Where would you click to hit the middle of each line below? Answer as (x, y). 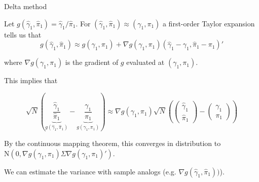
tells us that (23, 34)
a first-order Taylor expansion (209, 23)
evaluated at (145, 62)
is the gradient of (92, 62)
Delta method (26, 6)
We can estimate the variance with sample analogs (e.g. (90, 171)
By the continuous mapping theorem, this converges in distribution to (113, 143)
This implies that (31, 80)
